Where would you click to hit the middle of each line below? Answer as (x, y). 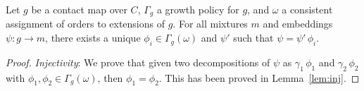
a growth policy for (198, 9)
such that (253, 38)
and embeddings (298, 24)
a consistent (307, 9)
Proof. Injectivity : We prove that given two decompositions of (138, 62)
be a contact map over (79, 9)
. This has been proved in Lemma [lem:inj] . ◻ (259, 77)
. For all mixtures (210, 24)
